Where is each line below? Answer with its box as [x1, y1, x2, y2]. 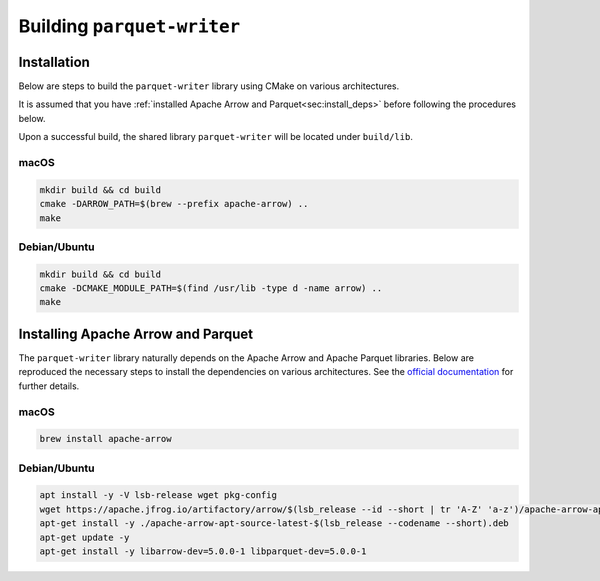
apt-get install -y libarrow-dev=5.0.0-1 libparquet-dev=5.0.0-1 [39, 546, 367, 557]
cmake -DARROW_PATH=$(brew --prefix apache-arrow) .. [39, 198, 309, 210]
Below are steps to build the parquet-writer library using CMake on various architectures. [18, 80, 400, 92]
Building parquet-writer [18, 15, 241, 37]
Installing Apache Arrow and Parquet [18, 325, 254, 342]
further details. [18, 380, 80, 392]
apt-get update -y [39, 531, 130, 543]
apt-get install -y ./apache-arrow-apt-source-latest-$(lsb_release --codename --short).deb [39, 518, 509, 529]
